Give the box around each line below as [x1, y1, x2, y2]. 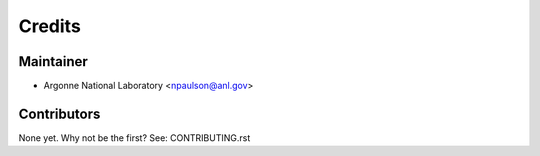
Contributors [18, 105, 101, 122]
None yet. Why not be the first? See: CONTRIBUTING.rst [18, 131, 251, 144]
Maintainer [18, 53, 89, 70]
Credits [18, 15, 82, 37]
